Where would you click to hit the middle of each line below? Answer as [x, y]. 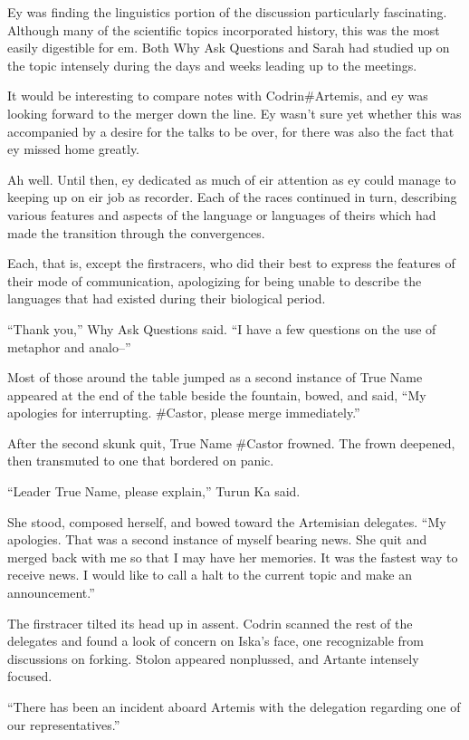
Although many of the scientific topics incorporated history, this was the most [224, 29]
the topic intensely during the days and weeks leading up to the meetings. [212, 65]
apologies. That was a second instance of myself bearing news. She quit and [217, 539]
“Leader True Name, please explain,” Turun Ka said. [154, 491]
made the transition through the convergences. [136, 232]
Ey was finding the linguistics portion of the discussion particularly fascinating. [227, 12]
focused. [30, 676]
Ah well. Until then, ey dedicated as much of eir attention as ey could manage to [232, 179]
